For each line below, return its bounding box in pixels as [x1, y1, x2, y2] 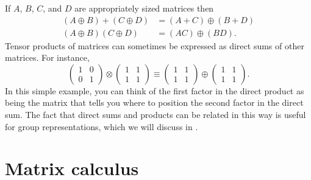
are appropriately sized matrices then [74, 2, 214, 14]
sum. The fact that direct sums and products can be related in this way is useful [5, 108, 306, 121]
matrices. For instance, [5, 51, 90, 64]
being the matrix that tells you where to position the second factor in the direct [5, 96, 304, 109]
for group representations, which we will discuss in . [5, 120, 198, 133]
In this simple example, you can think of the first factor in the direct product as [5, 84, 304, 97]
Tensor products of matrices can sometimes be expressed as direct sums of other [5, 39, 304, 52]
